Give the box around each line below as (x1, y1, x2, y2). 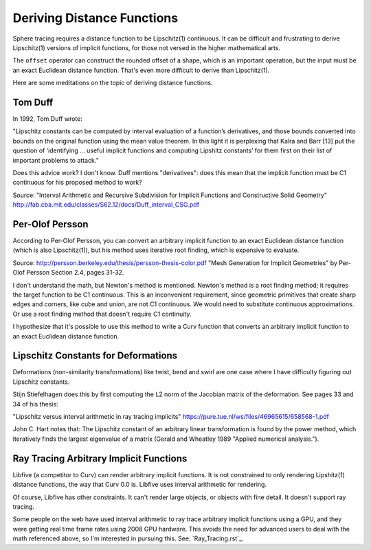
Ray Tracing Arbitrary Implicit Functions (12, 452, 188, 464)
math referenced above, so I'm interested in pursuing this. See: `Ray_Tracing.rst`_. (12, 534, 244, 542)
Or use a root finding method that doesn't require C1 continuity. (12, 310, 192, 318)
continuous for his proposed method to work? (12, 179, 142, 187)
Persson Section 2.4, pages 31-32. (26, 268, 124, 277)
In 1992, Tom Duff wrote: (12, 115, 82, 123)
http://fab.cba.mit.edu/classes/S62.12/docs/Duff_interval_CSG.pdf (12, 200, 199, 209)
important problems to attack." (12, 156, 99, 164)
